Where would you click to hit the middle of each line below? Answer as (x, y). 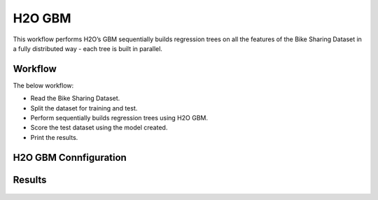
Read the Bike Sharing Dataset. (75, 99)
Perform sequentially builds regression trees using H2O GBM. (119, 118)
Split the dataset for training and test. (84, 108)
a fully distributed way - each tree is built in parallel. (87, 48)
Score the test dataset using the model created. (99, 128)
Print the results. (54, 137)
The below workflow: (43, 85)
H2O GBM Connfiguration (70, 157)
